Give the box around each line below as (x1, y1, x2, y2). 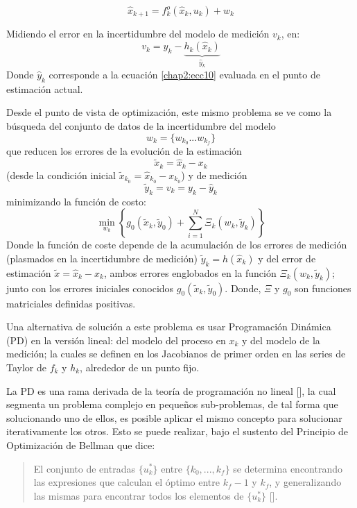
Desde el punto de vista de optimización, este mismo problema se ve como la (6, 105, 332, 119)
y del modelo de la (242, 332, 320, 347)
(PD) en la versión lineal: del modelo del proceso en (6, 332, 226, 347)
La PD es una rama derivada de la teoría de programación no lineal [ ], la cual (6, 383, 336, 398)
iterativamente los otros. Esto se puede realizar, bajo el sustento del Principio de (6, 424, 348, 439)
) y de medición (181, 167, 247, 182)
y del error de (258, 251, 316, 265)
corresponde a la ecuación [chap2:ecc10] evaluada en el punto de (49, 67, 320, 81)
